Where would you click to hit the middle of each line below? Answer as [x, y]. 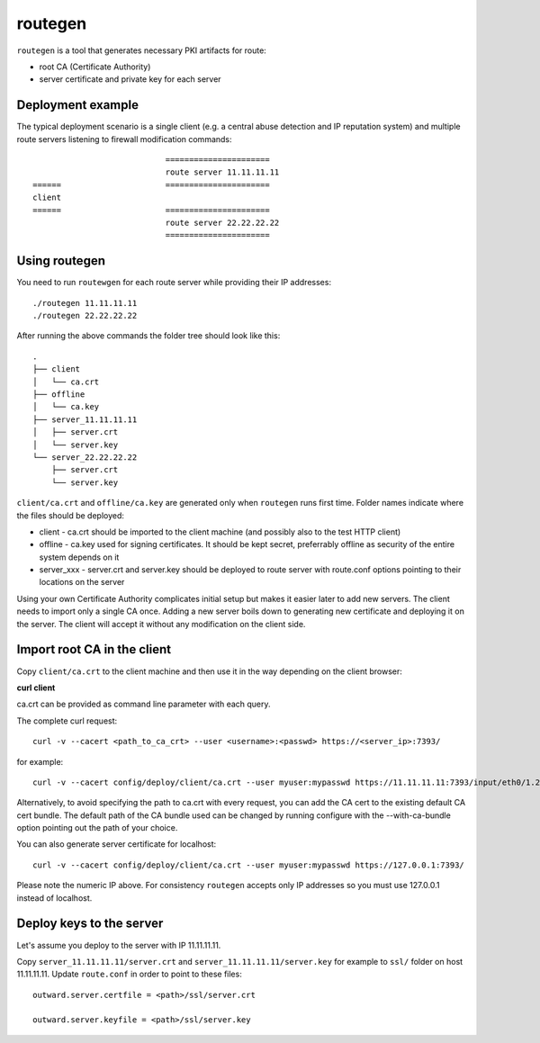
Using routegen [61, 261]
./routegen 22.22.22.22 [85, 316]
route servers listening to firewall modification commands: [125, 139]
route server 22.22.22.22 [222, 222]
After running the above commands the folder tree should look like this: [148, 336]
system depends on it [79, 557]
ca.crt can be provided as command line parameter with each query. [144, 704]
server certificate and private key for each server [130, 79]
